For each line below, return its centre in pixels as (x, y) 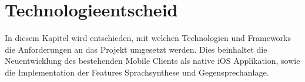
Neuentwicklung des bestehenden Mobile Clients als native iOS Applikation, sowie (152, 61)
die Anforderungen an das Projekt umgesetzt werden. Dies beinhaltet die (136, 49)
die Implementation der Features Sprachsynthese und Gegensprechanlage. (137, 72)
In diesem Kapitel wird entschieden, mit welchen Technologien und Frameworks (148, 38)
